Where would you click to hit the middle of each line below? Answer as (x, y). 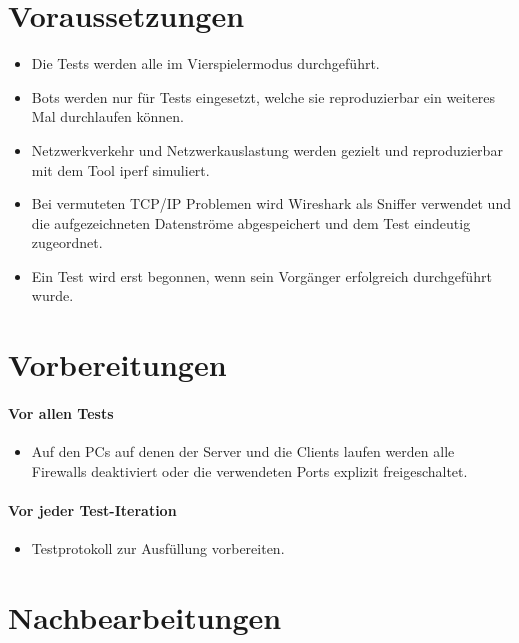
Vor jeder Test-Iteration (92, 510)
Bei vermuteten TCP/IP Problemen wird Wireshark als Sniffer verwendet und (271, 203)
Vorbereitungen (117, 364)
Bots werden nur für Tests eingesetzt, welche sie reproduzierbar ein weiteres (263, 96)
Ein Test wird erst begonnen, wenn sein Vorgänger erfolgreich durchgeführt (261, 275)
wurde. (52, 295)
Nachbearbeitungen (145, 617)
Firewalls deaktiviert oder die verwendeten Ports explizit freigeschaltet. (249, 470)
